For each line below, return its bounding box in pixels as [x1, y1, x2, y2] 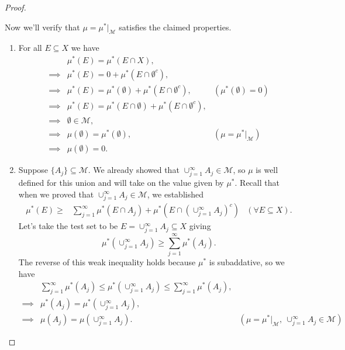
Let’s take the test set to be [18, 220, 118, 232]
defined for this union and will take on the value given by [18, 176, 224, 189]
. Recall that [234, 176, 280, 189]
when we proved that [18, 188, 94, 200]
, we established [147, 188, 203, 200]
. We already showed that [88, 164, 180, 176]
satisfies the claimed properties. [119, 20, 232, 33]
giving [189, 220, 211, 232]
